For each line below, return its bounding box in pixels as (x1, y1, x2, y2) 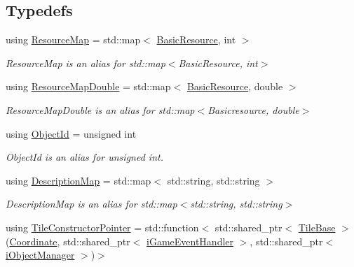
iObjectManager (6, 247, 75, 262)
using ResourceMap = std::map (6, 32, 141, 47)
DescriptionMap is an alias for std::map (6, 196, 177, 211)
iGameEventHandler (147, 233, 234, 248)
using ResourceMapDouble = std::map (6, 79, 171, 94)
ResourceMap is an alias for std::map (6, 55, 165, 70)
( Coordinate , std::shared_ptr (6, 233, 130, 248)
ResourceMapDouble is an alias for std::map (6, 102, 195, 117)
